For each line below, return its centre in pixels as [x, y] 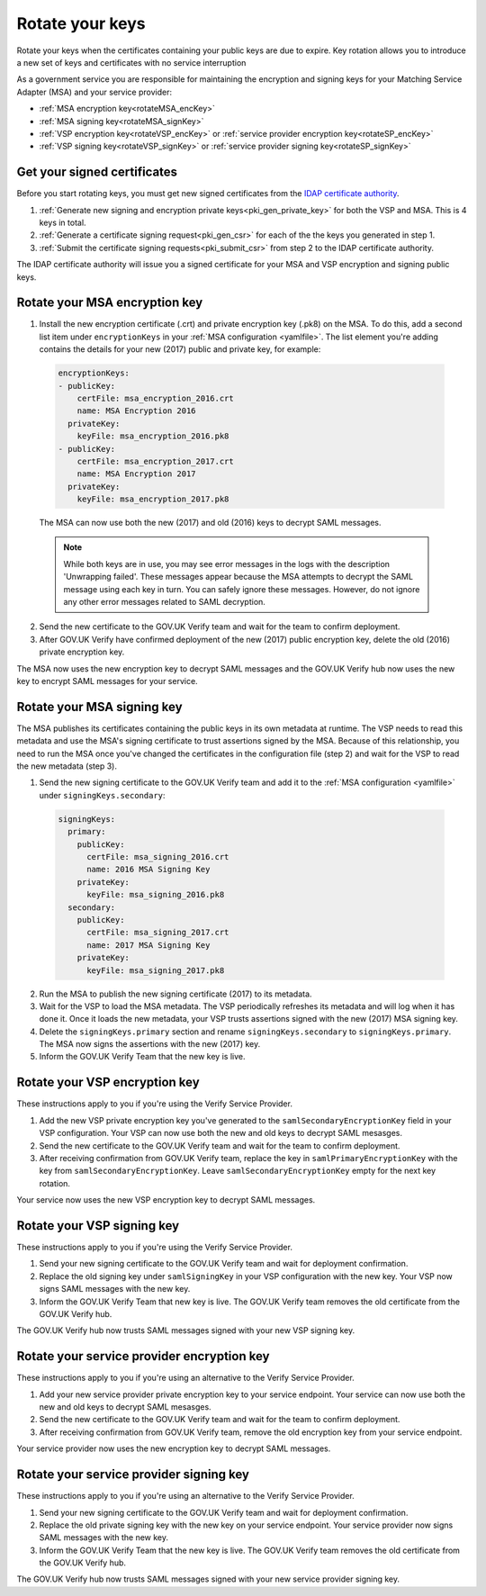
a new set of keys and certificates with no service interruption [131, 62]
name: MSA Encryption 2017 [137, 474]
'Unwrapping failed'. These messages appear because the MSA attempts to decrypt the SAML [238, 577]
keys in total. [63, 222]
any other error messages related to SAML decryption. [164, 602]
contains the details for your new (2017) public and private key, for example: [180, 349]
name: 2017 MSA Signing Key [148, 945]
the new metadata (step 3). [67, 766]
